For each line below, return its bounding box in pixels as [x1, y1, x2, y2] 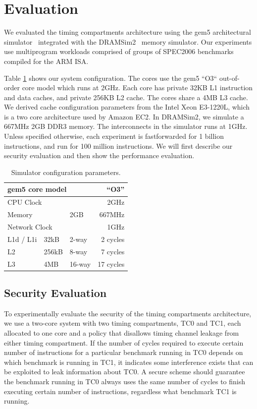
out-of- [219, 72, 240, 83]
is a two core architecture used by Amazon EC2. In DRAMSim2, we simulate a [4, 111, 244, 121]
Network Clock [7, 221, 52, 232]
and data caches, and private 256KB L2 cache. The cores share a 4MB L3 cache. [4, 92, 248, 102]
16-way [69, 258, 91, 269]
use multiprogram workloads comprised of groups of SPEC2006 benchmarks [4, 46, 234, 57]
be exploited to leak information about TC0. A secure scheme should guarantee [4, 366, 245, 377]
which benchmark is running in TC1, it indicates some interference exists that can [4, 356, 254, 367]
